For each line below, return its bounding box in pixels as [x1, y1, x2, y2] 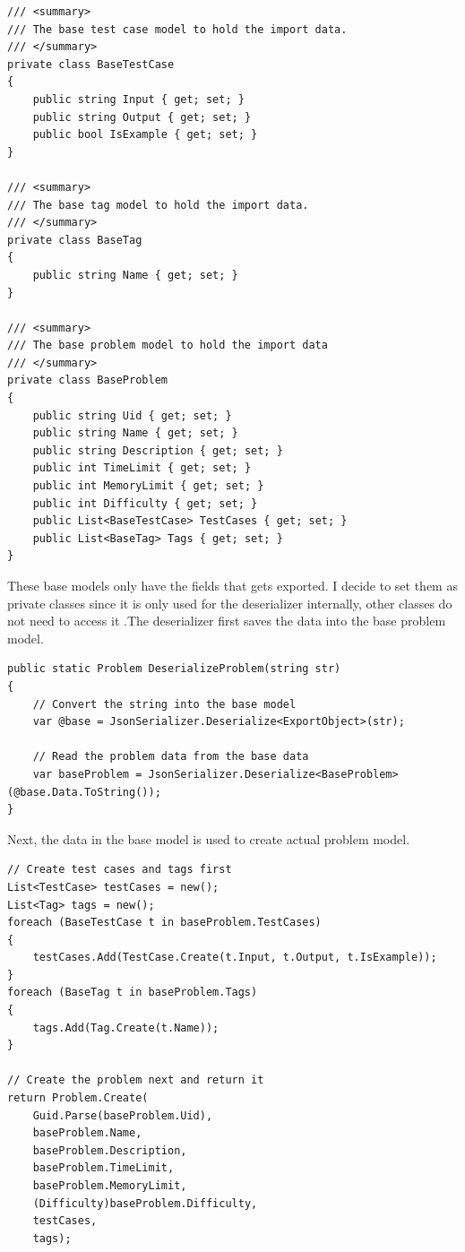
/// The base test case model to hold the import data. [7, 22, 348, 36]
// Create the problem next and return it [7, 1074, 264, 1087]
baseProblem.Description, [32, 1144, 187, 1157]
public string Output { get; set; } [32, 110, 252, 124]
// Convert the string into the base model [32, 697, 297, 711]
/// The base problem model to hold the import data [7, 339, 328, 352]
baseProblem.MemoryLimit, [32, 1179, 187, 1192]
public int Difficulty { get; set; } [32, 496, 258, 510]
